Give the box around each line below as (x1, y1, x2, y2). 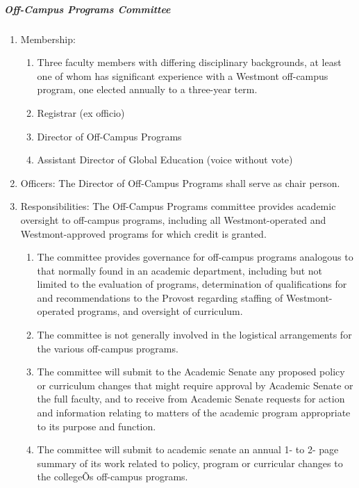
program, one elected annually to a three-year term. (37, 82, 258, 97)
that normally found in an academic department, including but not (37, 263, 323, 277)
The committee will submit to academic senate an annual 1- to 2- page (37, 442, 339, 457)
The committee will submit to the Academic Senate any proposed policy (37, 364, 345, 379)
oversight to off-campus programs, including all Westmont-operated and (20, 212, 326, 227)
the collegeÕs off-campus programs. (37, 469, 188, 484)
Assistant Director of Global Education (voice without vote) (37, 152, 293, 167)
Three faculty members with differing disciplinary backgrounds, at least (37, 55, 342, 70)
